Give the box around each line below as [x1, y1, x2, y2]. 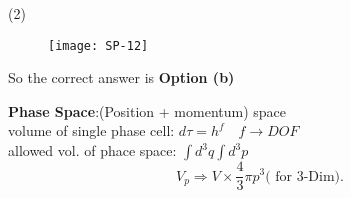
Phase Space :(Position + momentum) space [8, 100, 287, 121]
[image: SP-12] [48, 38, 149, 53]
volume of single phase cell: [8, 120, 175, 141]
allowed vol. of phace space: [8, 140, 177, 161]
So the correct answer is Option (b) [8, 67, 235, 88]
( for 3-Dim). [265, 169, 344, 184]
